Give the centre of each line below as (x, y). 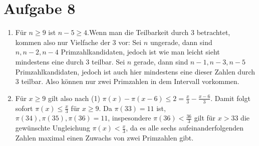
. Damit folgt (230, 98)
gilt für (205, 118)
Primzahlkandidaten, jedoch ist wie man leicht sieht (140, 52)
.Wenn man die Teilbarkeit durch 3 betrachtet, (159, 32)
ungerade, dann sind (181, 42)
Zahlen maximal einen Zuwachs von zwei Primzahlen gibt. (104, 137)
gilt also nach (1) (74, 98)
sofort (24, 108)
